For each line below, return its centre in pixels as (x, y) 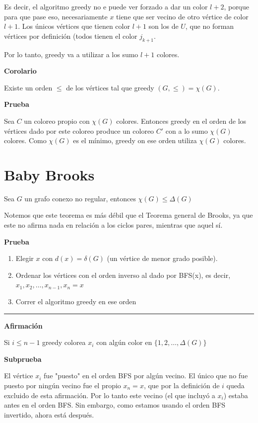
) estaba (236, 395)
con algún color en (124, 342)
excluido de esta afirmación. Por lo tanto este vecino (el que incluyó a (110, 395)
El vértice (19, 376)
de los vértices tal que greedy (110, 87)
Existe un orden (28, 87)
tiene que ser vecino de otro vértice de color (182, 16)
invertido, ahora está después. (49, 414)
